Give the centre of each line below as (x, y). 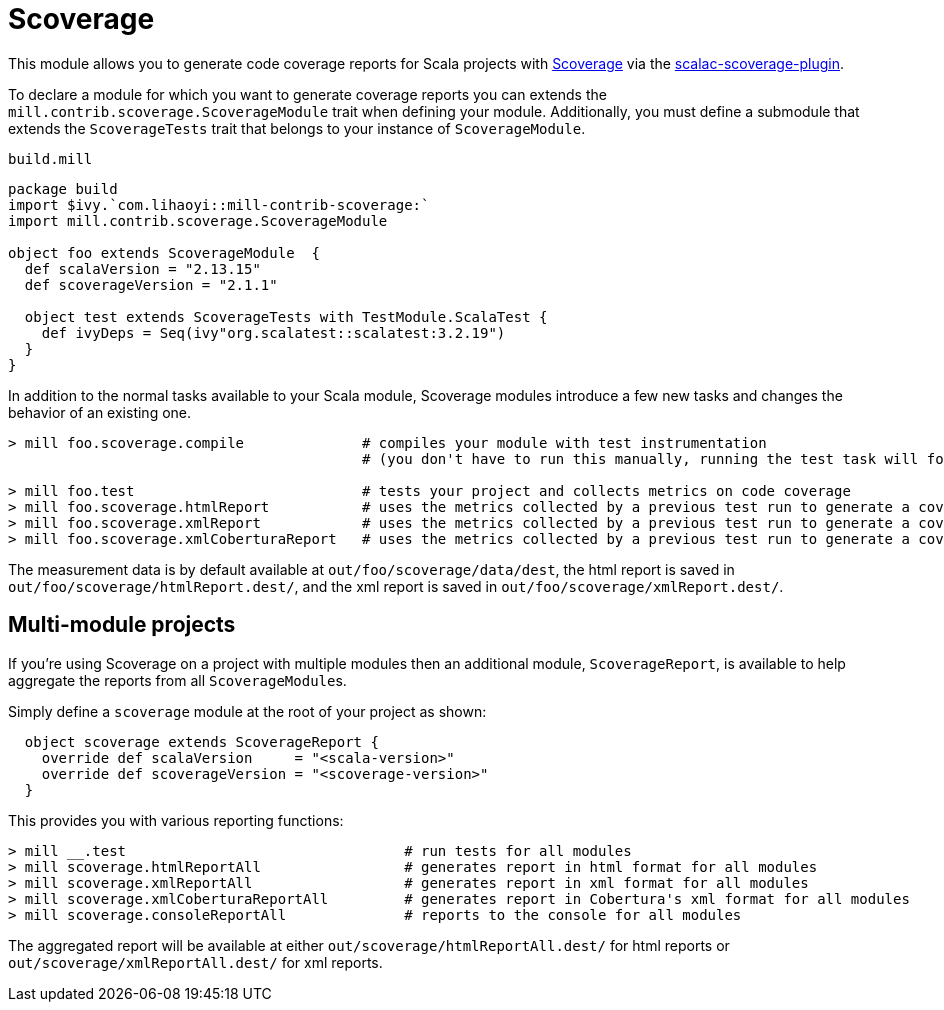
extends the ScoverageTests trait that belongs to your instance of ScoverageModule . (297, 128)
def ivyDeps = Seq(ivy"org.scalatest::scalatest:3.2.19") (273, 332)
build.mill (50, 158)
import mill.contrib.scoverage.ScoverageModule (198, 220)
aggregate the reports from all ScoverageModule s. (177, 680)
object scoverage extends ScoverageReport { (201, 741)
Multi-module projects (122, 625)
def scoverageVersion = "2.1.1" (151, 284)
